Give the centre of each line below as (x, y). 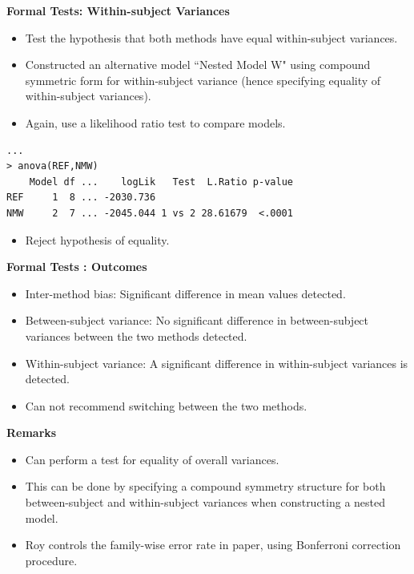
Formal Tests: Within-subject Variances (118, 10)
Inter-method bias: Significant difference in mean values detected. (185, 293)
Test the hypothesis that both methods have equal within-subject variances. (211, 37)
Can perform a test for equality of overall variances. (152, 459)
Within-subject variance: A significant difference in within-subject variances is (217, 363)
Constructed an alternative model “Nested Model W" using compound (198, 65)
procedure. (51, 560)
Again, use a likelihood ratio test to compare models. (155, 122)
